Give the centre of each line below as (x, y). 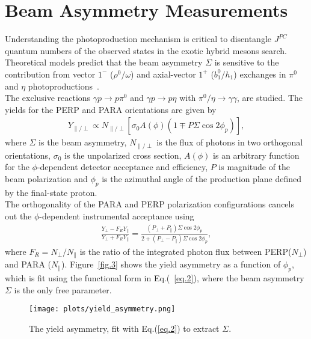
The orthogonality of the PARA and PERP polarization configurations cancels (149, 204)
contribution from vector (50, 74)
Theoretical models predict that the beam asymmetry (104, 62)
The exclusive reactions (48, 98)
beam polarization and (46, 178)
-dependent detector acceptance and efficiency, (122, 167)
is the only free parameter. (63, 289)
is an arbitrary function (256, 155)
